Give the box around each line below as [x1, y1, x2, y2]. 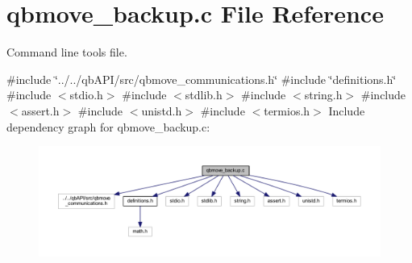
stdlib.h [185, 86, 223, 103]
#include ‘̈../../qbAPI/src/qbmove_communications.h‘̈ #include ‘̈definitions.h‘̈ [6, 70, 397, 87]
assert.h [21, 102, 60, 119]
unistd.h [141, 102, 182, 119]
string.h [304, 86, 343, 103]
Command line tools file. [6, 44, 127, 61]
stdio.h [69, 86, 103, 103]
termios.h [264, 102, 310, 119]
